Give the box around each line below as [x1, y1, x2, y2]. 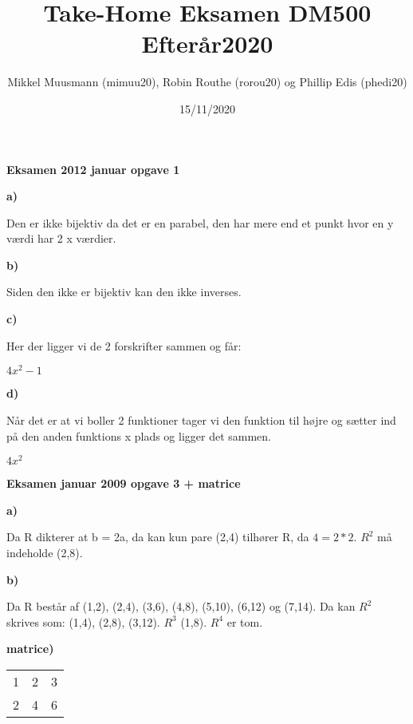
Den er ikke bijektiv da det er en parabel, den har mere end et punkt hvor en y [6, 214, 394, 231]
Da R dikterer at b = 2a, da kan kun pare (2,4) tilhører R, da [6, 528, 309, 545]
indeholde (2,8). [6, 544, 83, 560]
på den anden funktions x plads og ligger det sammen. [6, 427, 272, 444]
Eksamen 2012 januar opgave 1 [6, 160, 180, 177]
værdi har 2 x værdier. [6, 230, 116, 247]
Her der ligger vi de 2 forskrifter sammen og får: [6, 337, 242, 354]
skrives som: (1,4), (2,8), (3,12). [6, 613, 160, 630]
